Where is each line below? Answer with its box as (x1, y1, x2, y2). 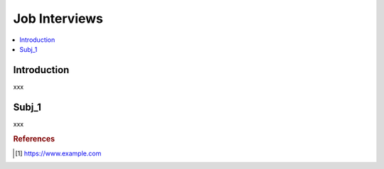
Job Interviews (13, 11, 103, 26)
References (13, 133, 55, 143)
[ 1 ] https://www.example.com (15, 149, 102, 158)
